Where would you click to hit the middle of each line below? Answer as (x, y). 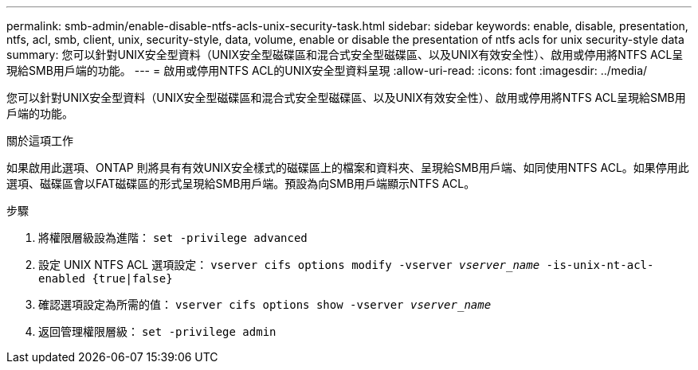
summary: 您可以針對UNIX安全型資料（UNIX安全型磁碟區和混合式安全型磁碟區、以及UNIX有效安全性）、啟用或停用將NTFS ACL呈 (345, 55)
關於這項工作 (40, 140)
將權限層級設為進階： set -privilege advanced (173, 238)
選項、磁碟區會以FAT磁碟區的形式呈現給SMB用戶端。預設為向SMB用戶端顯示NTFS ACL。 (241, 183)
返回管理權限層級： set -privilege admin (157, 331)
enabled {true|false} (106, 278)
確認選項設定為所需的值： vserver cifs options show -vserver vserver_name (265, 304)
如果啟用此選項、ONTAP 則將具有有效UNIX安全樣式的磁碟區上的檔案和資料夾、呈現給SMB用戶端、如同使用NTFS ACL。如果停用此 (348, 167)
